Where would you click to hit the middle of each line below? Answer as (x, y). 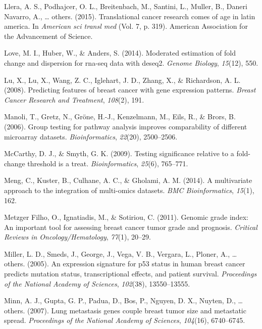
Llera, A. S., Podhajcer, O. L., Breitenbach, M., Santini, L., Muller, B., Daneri (126, 6)
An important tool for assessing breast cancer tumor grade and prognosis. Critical (131, 227)
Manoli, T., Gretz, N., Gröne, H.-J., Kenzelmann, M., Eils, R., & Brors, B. (120, 116)
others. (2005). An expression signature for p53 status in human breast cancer (125, 264)
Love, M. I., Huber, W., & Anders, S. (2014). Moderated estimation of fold (120, 53)
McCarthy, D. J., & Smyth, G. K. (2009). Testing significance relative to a (119, 153)
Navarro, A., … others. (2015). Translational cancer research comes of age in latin (130, 16)
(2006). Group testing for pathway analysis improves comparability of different (126, 126)
